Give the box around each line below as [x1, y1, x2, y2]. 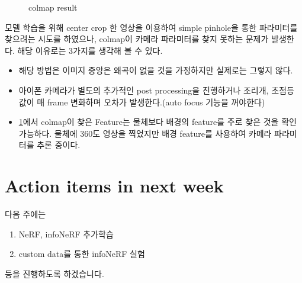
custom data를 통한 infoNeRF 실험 [18, 247, 145, 260]
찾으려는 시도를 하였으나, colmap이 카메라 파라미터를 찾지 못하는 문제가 [5, 33, 269, 45]
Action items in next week [5, 173, 224, 198]
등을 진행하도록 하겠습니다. [5, 267, 104, 279]
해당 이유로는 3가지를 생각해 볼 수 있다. [17, 44, 163, 56]
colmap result [28, 1, 78, 13]
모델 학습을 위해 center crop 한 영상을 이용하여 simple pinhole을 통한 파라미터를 [5, 21, 298, 33]
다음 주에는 [5, 208, 46, 220]
